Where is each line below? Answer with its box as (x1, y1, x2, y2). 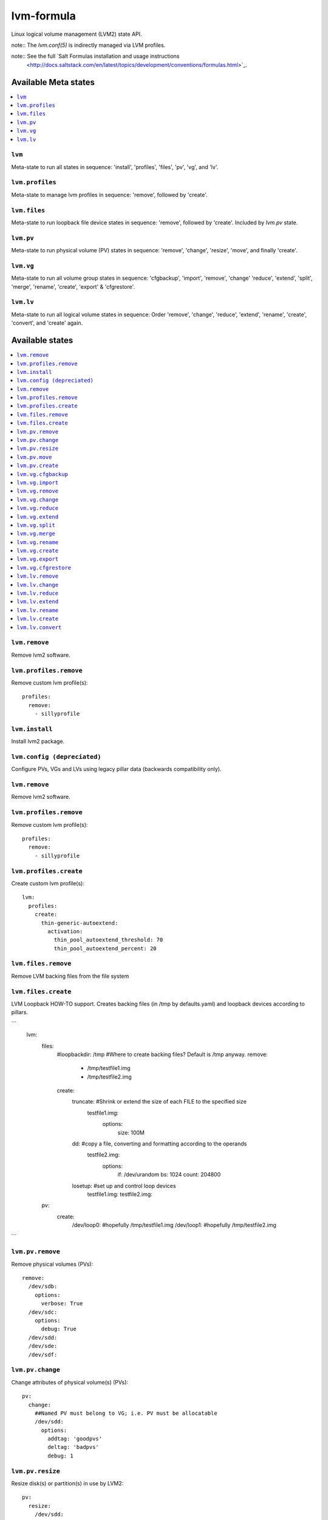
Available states (11, 335, 73, 346)
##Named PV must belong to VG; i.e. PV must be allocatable (34, 1409, 218, 1417)
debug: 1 (47, 1452, 73, 1459)
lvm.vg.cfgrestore (16, 564, 72, 571)
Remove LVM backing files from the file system (11, 972, 129, 979)
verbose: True (41, 1300, 83, 1307)
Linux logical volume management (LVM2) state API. (11, 30, 142, 38)
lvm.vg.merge (16, 530, 56, 537)
